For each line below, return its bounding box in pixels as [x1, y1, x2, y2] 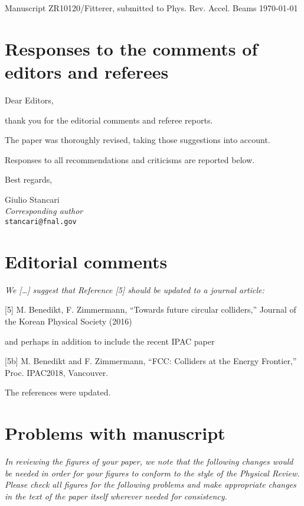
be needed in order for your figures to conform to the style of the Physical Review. [5, 466, 300, 479]
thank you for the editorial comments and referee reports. [5, 113, 213, 126]
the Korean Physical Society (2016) [5, 315, 132, 327]
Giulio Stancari [5, 193, 60, 205]
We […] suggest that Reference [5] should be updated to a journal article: [5, 283, 264, 296]
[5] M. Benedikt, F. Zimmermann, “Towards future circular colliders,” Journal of [5, 303, 296, 316]
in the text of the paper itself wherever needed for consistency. [5, 489, 227, 502]
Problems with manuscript [5, 421, 225, 445]
